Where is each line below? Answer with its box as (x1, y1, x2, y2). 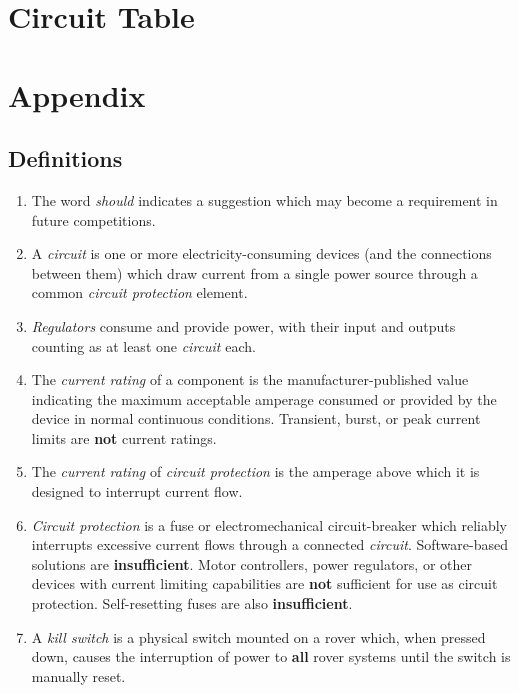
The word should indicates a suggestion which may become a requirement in (31, 189, 498, 210)
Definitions (8, 143, 123, 174)
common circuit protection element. (31, 282, 248, 303)
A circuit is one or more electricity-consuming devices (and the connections (31, 243, 492, 264)
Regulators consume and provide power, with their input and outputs (31, 315, 456, 336)
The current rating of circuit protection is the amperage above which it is (31, 461, 480, 482)
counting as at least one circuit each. (31, 335, 256, 356)
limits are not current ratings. (31, 427, 217, 448)
